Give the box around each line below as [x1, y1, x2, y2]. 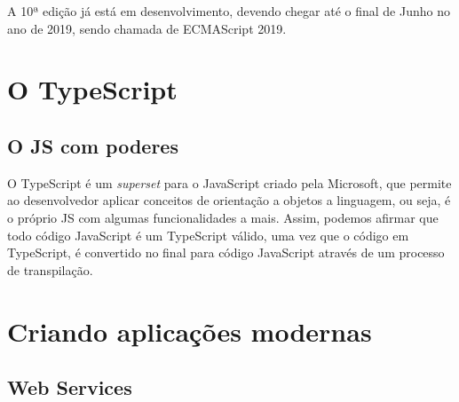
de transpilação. [7, 260, 93, 279]
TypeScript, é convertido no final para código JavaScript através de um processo [7, 243, 445, 262]
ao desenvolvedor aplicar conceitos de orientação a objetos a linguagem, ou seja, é [7, 191, 451, 209]
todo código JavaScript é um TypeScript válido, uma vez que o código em [7, 225, 409, 244]
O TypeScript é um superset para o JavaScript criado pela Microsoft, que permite [7, 173, 452, 192]
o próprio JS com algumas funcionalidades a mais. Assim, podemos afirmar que [7, 208, 439, 226]
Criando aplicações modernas [7, 312, 372, 349]
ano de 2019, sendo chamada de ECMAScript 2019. [7, 19, 287, 37]
